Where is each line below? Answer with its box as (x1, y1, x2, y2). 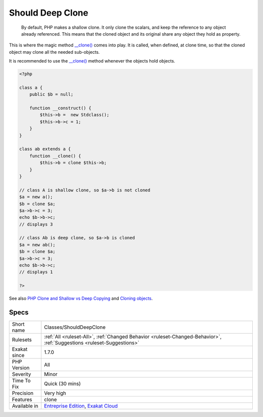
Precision (12, 390, 34, 396)
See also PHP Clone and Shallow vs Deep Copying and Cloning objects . (9, 295, 153, 301)
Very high (44, 390, 67, 396)
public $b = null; (29, 92, 74, 97)
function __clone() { (29, 153, 81, 159)
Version (12, 364, 30, 371)
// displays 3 (19, 221, 53, 227)
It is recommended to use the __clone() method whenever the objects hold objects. (9, 58, 175, 64)
